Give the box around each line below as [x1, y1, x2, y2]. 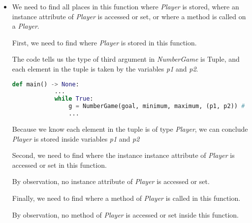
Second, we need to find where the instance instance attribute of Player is [12, 150, 235, 160]
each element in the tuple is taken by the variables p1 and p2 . [12, 63, 198, 74]
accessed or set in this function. [12, 159, 107, 170]
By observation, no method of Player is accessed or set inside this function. [12, 209, 239, 220]
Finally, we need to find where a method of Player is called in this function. [12, 192, 241, 203]
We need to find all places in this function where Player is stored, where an [12, 1, 239, 11]
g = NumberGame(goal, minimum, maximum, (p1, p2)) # [68, 103, 245, 110]
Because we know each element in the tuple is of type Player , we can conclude [12, 123, 248, 134]
